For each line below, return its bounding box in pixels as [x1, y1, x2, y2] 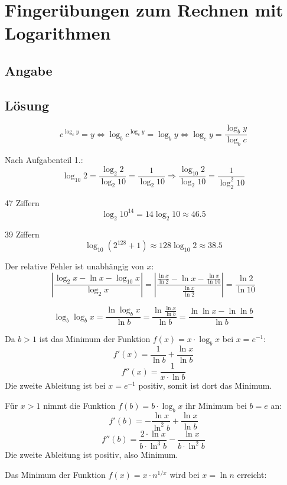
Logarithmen [5, 21, 111, 45]
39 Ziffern [5, 227, 40, 240]
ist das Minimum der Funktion [39, 333, 151, 345]
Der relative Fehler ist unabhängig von [5, 260, 144, 272]
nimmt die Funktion [43, 399, 116, 411]
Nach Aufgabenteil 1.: [5, 154, 83, 166]
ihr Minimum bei [185, 399, 247, 411]
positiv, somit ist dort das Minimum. [138, 379, 272, 392]
